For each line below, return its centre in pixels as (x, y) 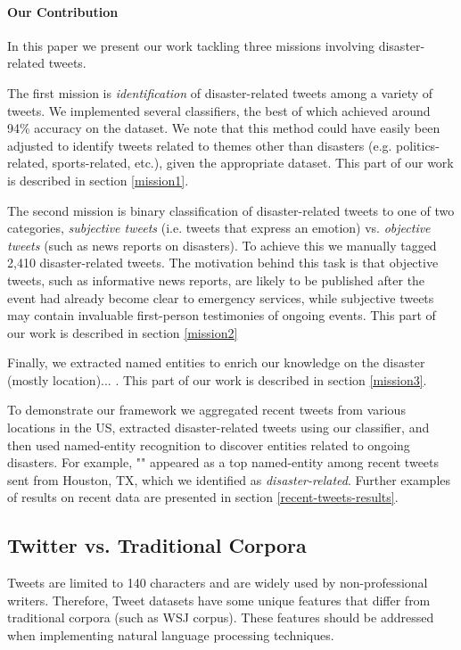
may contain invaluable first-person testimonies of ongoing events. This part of (222, 315)
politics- (418, 145)
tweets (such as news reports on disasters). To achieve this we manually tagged (222, 245)
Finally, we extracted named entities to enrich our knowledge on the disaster (216, 362)
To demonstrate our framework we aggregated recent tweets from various (206, 410)
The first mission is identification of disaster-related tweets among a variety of (220, 92)
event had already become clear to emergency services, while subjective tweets (221, 297)
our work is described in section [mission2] (123, 332)
